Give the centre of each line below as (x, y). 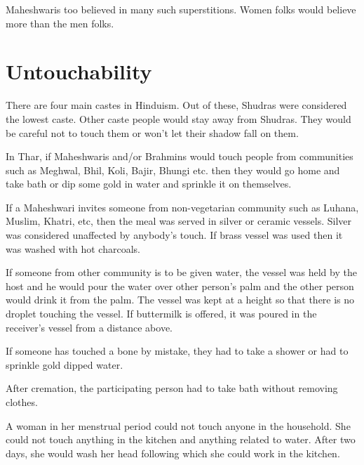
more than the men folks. (60, 23)
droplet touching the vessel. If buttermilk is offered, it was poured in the (161, 314)
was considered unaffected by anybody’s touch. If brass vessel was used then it (174, 235)
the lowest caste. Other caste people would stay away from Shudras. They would (178, 118)
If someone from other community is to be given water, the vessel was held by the (181, 272)
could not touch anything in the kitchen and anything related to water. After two (181, 439)
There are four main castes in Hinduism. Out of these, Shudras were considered (176, 105)
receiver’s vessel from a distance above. (89, 327)
